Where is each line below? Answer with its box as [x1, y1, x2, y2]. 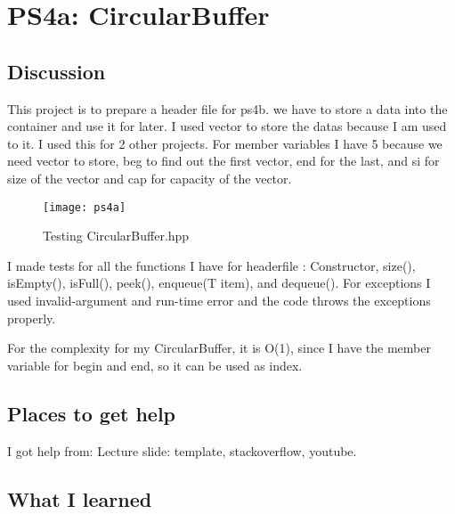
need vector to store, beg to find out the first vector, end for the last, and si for [7, 151, 440, 170]
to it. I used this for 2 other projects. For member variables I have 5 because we [7, 134, 443, 152]
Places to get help [7, 399, 175, 427]
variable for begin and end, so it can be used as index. [7, 355, 303, 374]
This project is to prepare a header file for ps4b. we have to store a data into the [7, 99, 448, 118]
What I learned [7, 485, 152, 512]
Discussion [7, 57, 106, 85]
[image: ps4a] [43, 200, 126, 214]
